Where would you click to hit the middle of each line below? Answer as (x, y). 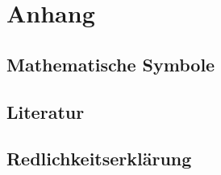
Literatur (46, 111)
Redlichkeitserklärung (99, 159)
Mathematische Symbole (111, 64)
